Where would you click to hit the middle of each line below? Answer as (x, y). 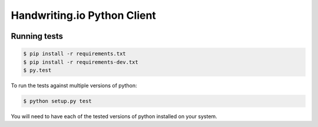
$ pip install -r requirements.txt (74, 54)
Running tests (37, 36)
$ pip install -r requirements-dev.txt (81, 62)
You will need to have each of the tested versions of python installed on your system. (114, 116)
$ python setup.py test (58, 101)
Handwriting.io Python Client (83, 15)
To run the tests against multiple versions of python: (74, 85)
